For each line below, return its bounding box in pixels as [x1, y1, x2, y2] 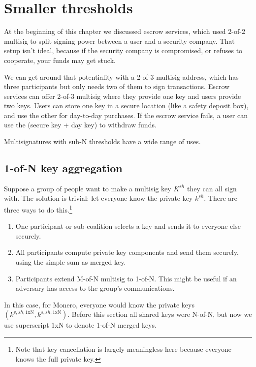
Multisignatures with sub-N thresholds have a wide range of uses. [4, 136, 201, 147]
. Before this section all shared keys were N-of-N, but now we [67, 309, 252, 319]
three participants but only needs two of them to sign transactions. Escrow [4, 81, 230, 92]
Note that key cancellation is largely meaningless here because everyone [15, 344, 232, 354]
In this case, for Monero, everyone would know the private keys [4, 299, 194, 309]
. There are [204, 193, 238, 203]
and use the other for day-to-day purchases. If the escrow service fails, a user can [4, 110, 248, 120]
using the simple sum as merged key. [15, 257, 126, 267]
